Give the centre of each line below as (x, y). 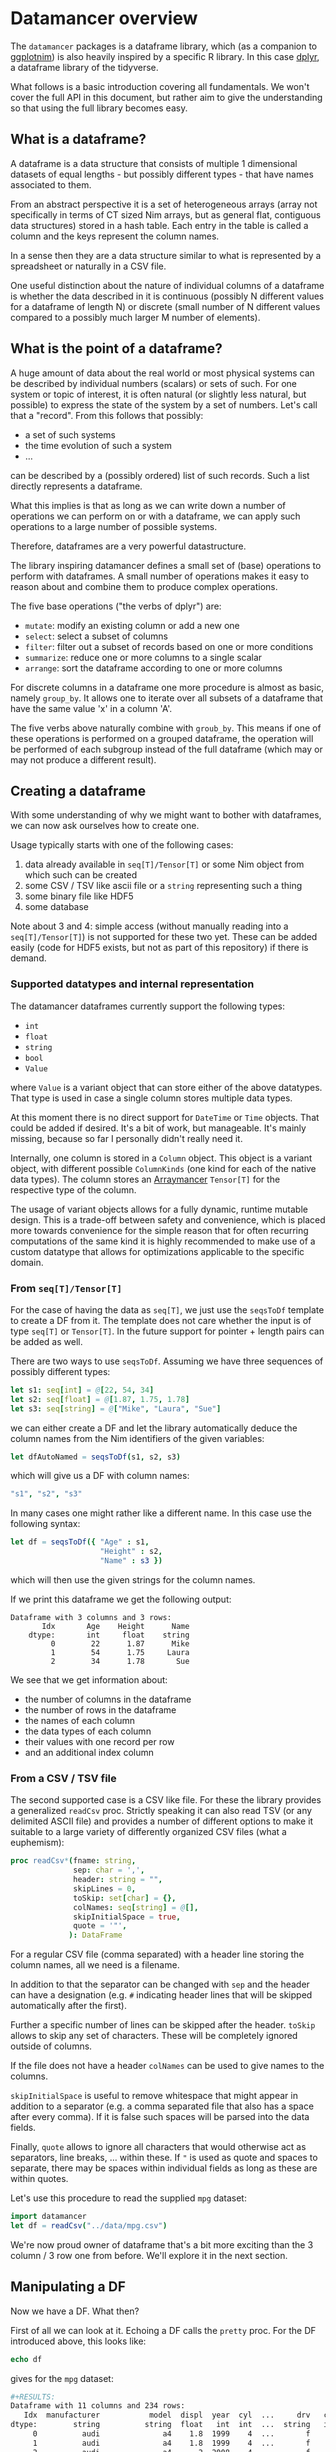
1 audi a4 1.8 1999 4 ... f (171, 2443)
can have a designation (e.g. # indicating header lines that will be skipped (161, 1995)
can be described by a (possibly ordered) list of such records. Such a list (160, 475)
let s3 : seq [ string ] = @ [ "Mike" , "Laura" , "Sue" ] (116, 1408)
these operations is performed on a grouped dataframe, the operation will (162, 738)
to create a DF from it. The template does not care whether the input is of (161, 1320)
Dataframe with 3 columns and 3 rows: (91, 1617)
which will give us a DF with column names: (100, 1476)
